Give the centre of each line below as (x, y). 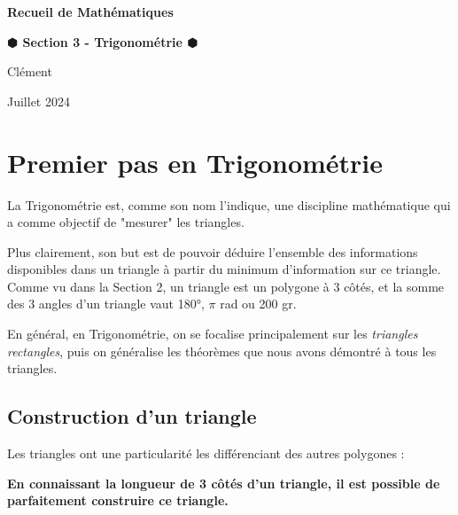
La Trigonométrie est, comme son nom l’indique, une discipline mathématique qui (229, 204)
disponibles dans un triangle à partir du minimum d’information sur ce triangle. (224, 269)
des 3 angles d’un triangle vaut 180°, (106, 304)
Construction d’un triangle (132, 416)
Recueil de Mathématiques (90, 12)
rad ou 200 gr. (258, 304)
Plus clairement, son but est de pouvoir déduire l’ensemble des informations (213, 251)
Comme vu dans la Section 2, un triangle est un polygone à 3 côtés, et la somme (226, 286)
